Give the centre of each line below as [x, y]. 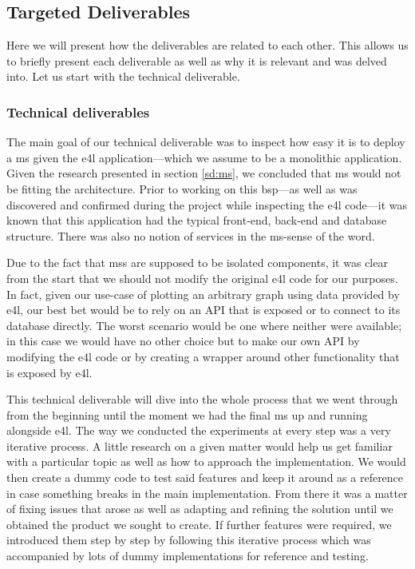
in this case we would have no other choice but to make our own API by [183, 341]
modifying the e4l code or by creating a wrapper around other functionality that [203, 356]
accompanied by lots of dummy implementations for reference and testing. [188, 556]
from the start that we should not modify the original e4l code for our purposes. [202, 278]
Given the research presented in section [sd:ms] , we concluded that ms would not [204, 173]
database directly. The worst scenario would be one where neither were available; [204, 325]
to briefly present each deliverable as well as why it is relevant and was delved [197, 60]
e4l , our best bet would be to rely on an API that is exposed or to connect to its [204, 310]
